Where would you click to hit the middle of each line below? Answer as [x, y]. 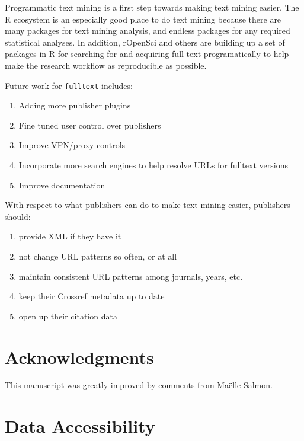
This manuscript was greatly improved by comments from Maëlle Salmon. [139, 385]
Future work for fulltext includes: [69, 85]
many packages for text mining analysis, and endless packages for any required [148, 31]
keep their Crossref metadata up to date [92, 296]
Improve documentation [62, 185]
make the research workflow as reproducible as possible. [106, 65]
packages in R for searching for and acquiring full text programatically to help [147, 54]
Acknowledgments [79, 357]
